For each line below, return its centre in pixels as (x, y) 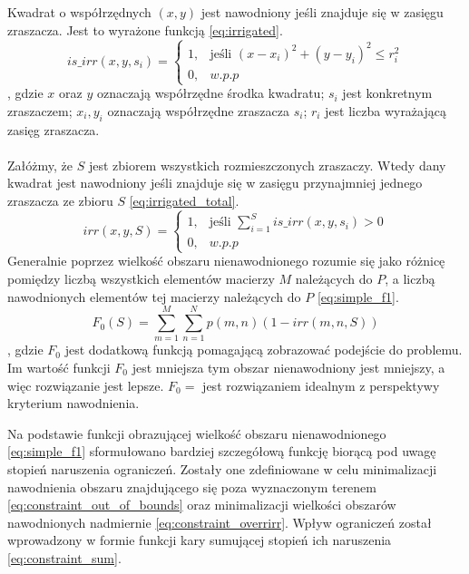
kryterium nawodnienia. (73, 403)
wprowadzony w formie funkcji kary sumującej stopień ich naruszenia (200, 540)
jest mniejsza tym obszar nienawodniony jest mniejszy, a (288, 367)
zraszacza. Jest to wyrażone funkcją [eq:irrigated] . (145, 29)
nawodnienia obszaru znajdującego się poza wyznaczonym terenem (192, 486)
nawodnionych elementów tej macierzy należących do (154, 296)
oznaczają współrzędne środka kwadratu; (210, 93)
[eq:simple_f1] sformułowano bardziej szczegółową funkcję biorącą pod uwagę (222, 451)
